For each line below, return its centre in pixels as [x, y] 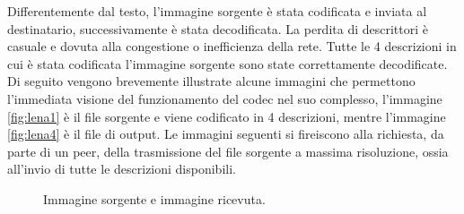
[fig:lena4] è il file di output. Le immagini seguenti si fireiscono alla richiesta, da [226, 134]
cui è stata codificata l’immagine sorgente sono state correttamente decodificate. [228, 63]
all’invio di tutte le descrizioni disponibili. [122, 169]
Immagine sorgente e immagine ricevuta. [154, 198]
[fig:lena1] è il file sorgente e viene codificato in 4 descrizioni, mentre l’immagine [227, 116]
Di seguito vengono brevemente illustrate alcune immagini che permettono [211, 81]
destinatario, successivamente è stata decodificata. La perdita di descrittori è [218, 28]
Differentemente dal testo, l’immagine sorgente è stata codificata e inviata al [217, 11]
